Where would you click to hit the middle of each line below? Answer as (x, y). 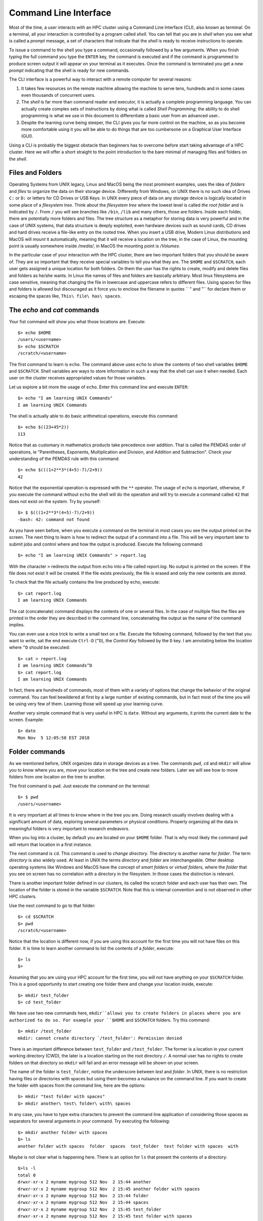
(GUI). (27, 136)
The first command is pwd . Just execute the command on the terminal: (80, 786)
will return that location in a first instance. (51, 844)
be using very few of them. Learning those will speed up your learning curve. (86, 704)
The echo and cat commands (54, 310)
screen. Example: (26, 720)
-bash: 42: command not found (54, 519)
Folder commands (37, 751)
